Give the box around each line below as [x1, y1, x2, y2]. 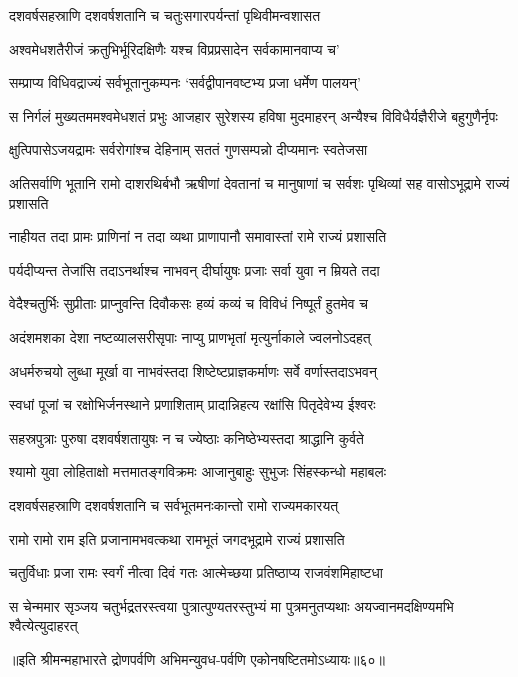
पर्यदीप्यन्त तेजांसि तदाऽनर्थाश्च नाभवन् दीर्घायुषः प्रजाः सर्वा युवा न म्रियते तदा [9, 259, 380, 280]
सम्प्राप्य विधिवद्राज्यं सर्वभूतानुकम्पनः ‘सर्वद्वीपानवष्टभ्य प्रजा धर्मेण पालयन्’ [9, 72, 361, 93]
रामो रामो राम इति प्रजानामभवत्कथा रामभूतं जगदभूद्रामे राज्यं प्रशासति [9, 528, 345, 549]
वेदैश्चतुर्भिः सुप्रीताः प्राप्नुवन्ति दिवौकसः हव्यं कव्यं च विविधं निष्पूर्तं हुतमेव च [9, 293, 369, 314]
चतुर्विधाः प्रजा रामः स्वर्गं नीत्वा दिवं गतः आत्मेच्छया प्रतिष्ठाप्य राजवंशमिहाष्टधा [9, 562, 383, 583]
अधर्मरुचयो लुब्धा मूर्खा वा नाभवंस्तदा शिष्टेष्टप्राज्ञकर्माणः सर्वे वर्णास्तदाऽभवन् [9, 360, 377, 381]
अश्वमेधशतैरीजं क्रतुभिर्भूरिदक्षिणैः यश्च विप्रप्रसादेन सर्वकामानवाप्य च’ [9, 38, 340, 59]
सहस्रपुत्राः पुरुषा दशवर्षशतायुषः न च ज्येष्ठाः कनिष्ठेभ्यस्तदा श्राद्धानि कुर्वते [9, 427, 364, 448]
